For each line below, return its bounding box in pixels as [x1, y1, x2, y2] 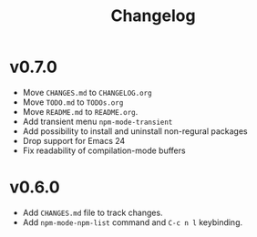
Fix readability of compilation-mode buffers [22, 145, 186, 156]
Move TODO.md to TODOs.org [22, 97, 124, 108]
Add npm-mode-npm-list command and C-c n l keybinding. [22, 216, 243, 228]
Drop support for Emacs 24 [22, 135, 126, 146]
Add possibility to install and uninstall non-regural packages [22, 125, 248, 137]
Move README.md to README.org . [22, 106, 139, 117]
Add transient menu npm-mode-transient [22, 116, 173, 127]
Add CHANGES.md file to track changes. [22, 207, 163, 218]
